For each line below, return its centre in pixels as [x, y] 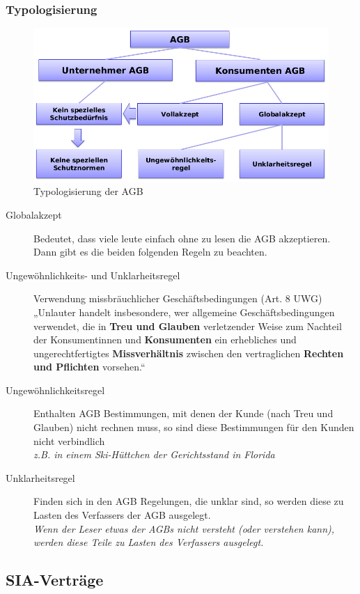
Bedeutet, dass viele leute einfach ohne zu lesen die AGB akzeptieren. [182, 238]
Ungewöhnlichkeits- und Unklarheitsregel [93, 275]
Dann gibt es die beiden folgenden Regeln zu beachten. [150, 252]
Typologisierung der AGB [88, 191]
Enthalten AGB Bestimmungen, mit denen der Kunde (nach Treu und [183, 413]
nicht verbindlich [69, 440]
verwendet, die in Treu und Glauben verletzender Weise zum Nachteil [188, 326]
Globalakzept [34, 214]
